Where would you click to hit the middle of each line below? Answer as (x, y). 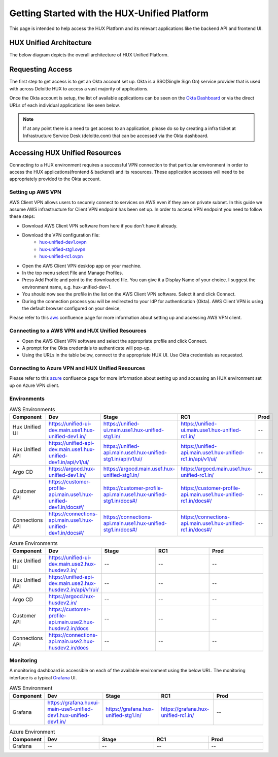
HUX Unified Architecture (51, 43)
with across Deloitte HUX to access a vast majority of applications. (79, 88)
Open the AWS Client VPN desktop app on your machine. (82, 266)
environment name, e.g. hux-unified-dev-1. (67, 287)
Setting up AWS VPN (36, 192)
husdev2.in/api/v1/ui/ (74, 589)
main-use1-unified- (70, 709)
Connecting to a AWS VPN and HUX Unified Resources (78, 331)
